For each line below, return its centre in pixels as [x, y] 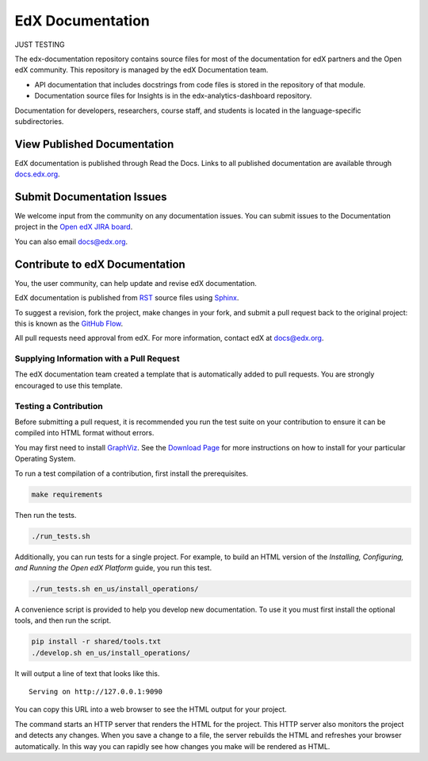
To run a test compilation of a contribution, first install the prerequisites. [132, 473]
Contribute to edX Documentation [100, 264]
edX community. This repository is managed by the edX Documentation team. [141, 70]
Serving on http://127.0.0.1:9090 [96, 692]
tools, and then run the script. [63, 620]
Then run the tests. [46, 515]
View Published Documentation [94, 144]
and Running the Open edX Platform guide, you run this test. [113, 567]
